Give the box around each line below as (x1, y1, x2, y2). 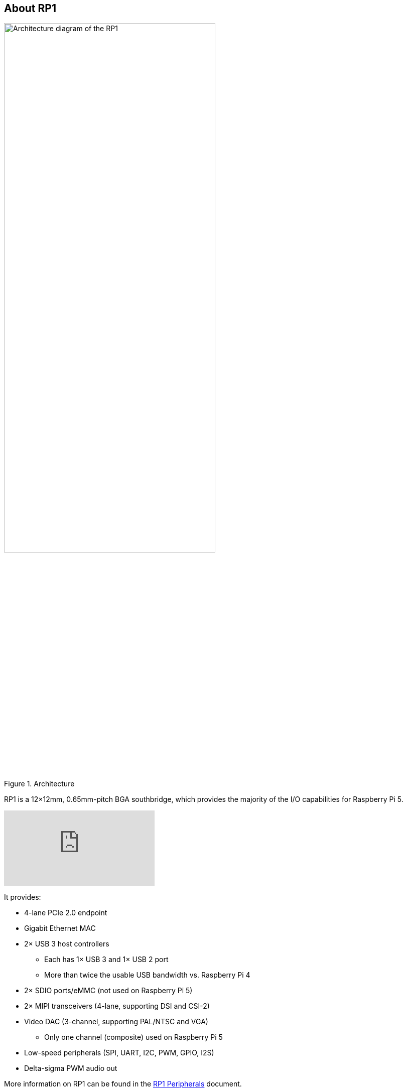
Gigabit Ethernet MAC (24, 923, 96, 932)
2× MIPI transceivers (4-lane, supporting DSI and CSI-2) (24, 1001, 210, 1010)
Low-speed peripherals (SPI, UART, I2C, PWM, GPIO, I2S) (24, 1048, 214, 1057)
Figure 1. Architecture (4, 779, 75, 788)
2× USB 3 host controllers (24, 939, 109, 948)
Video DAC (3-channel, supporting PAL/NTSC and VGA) (24, 1017, 208, 1026)
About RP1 (4, 2, 56, 15)
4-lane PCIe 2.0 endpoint (24, 908, 107, 917)
